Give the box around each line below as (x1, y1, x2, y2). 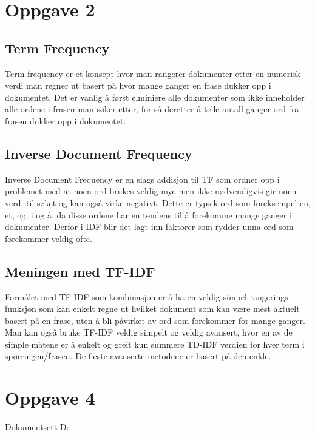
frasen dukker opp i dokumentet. (5, 114, 126, 127)
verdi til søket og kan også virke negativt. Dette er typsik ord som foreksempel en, (5, 196, 311, 209)
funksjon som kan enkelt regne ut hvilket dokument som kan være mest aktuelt (5, 302, 300, 315)
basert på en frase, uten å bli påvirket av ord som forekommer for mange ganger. (5, 314, 305, 326)
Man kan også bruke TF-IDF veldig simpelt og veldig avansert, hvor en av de (5, 326, 293, 339)
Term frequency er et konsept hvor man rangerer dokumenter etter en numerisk (5, 67, 301, 79)
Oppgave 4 (5, 385, 95, 410)
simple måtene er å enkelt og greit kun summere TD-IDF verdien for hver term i (5, 337, 305, 350)
